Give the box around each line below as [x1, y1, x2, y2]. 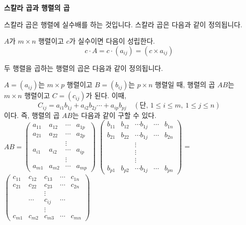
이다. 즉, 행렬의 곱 [4, 110, 60, 120]
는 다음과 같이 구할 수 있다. [72, 110, 157, 120]
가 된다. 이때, [85, 90, 127, 101]
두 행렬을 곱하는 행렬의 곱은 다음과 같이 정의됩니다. [4, 62, 163, 73]
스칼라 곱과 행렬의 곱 [4, 2, 70, 12]
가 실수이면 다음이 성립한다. [69, 36, 155, 46]
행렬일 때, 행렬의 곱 [155, 79, 215, 90]
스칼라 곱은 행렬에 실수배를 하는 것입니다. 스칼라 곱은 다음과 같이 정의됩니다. [4, 19, 243, 29]
